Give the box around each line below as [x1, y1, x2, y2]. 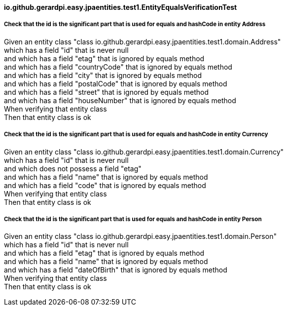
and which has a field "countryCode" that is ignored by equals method [4, 62, 232, 71]
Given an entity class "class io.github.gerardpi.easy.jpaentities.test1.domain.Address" [4, 37, 281, 46]
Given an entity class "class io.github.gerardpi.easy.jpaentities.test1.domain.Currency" [4, 147, 284, 156]
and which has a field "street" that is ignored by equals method [4, 87, 209, 96]
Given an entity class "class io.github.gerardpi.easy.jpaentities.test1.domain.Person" [4, 232, 277, 241]
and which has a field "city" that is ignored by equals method [4, 71, 202, 79]
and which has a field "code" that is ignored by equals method [4, 181, 206, 190]
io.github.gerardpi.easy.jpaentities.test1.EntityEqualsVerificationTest [4, 3, 237, 11]
